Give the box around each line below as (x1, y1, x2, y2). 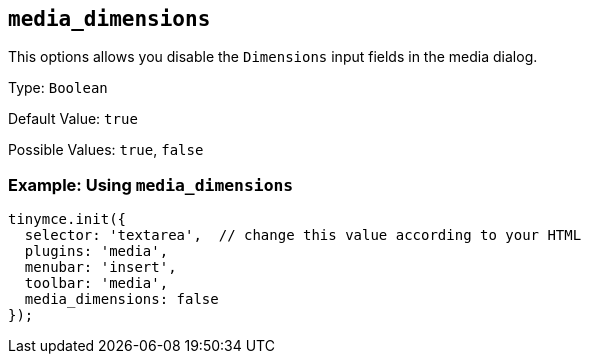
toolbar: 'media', (24, 275, 169, 292)
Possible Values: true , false (8, 141, 204, 159)
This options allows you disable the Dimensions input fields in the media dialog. (8, 48, 538, 66)
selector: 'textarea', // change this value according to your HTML (24, 227, 582, 244)
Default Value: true (8, 110, 138, 128)
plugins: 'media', (24, 243, 169, 260)
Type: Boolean (8, 79, 108, 97)
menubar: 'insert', (24, 259, 177, 276)
